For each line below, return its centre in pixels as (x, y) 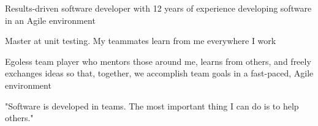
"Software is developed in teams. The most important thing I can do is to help (152, 106)
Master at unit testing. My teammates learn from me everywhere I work (141, 41)
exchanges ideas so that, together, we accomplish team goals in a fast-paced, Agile (159, 73)
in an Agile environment (50, 20)
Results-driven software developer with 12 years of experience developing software (158, 8)
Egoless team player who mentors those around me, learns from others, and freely (158, 61)
